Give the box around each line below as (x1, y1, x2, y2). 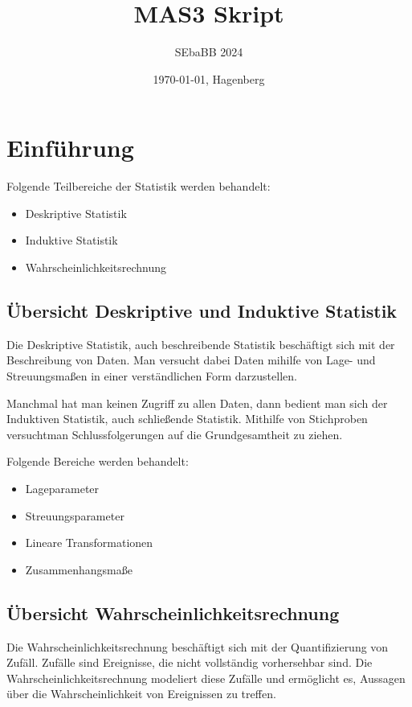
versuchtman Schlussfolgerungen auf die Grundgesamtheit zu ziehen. (6, 425, 343, 442)
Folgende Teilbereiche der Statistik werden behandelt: (6, 178, 271, 195)
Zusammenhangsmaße (25, 561, 133, 578)
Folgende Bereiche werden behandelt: (6, 453, 189, 470)
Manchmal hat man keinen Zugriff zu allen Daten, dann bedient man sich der (6, 394, 388, 411)
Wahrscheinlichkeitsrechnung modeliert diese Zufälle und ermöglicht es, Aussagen (6, 669, 406, 686)
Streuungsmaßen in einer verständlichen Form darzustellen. (6, 368, 297, 384)
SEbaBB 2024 (174, 43, 243, 60)
